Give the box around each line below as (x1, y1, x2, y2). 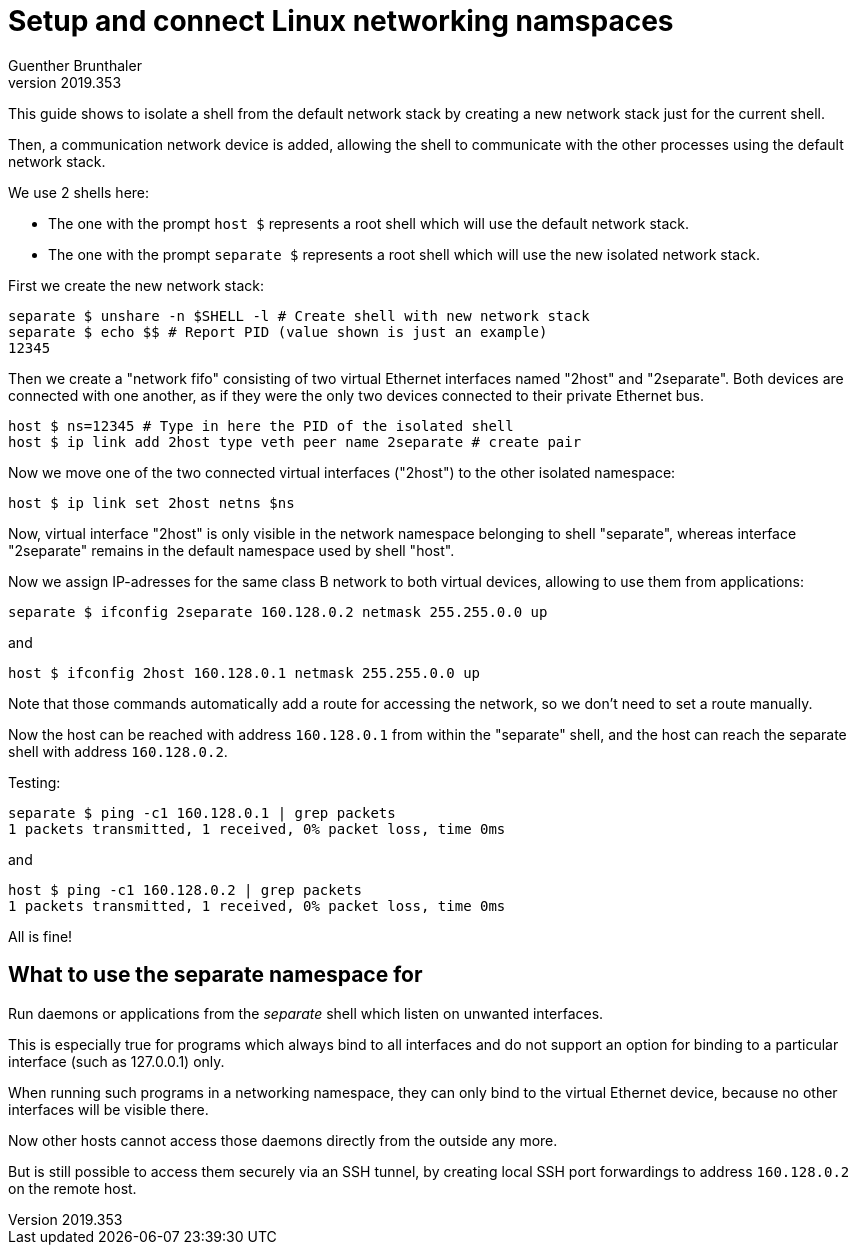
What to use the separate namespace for (8, 962, 423, 988)
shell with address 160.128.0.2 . (8, 742, 228, 760)
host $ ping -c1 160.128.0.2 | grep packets (8, 881, 363, 898)
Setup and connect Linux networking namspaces (8, 4, 674, 38)
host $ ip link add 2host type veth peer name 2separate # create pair (8, 433, 582, 450)
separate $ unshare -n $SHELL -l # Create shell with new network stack (8, 307, 590, 324)
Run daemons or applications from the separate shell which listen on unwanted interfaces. (8, 1004, 604, 1022)
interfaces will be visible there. (8, 1100, 209, 1118)
